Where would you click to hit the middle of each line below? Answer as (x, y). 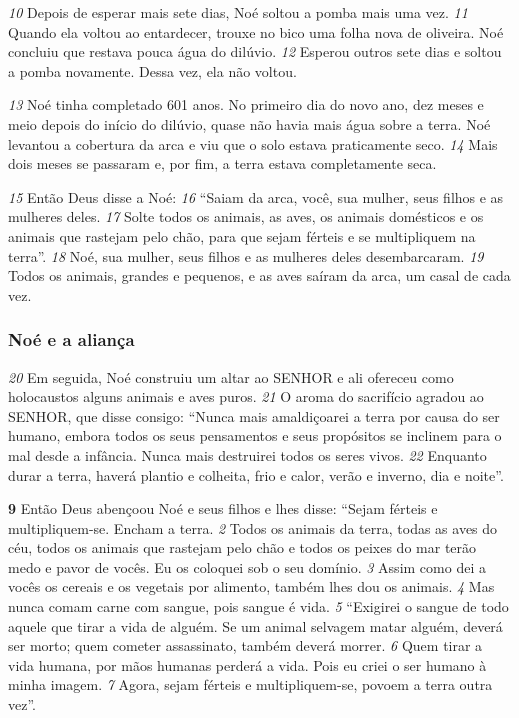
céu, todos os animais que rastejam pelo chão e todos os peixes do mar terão (242, 547)
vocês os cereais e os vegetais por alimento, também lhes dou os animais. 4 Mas (251, 586)
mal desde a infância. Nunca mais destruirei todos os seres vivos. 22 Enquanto (247, 454)
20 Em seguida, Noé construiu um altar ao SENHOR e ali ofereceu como (231, 376)
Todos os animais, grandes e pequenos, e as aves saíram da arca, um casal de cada (259, 275)
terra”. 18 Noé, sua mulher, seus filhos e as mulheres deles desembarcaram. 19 (246, 255)
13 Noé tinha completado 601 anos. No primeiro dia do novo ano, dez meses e (246, 104)
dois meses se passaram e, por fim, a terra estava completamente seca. (222, 163)
